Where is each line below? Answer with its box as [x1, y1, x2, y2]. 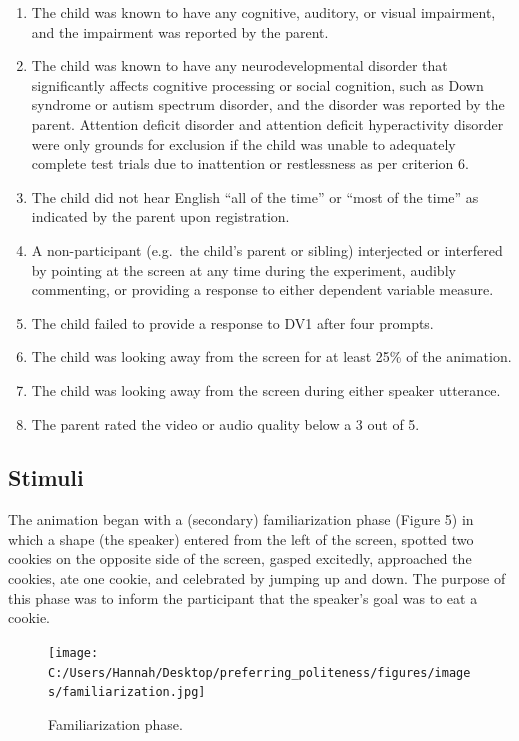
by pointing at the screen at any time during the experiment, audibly [31, 259, 456, 280]
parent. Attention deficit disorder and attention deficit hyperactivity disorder [31, 113, 504, 134]
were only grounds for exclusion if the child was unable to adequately [31, 133, 456, 154]
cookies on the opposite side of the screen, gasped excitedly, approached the [8, 548, 472, 569]
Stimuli [8, 462, 84, 493]
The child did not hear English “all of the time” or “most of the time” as [31, 186, 479, 207]
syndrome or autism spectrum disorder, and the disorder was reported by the [31, 94, 505, 115]
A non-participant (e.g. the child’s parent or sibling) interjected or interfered [31, 239, 503, 260]
